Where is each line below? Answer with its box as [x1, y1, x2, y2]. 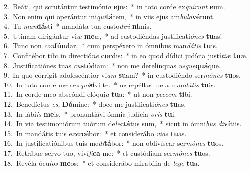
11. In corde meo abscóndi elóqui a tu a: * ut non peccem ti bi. [4, 89, 192, 99]
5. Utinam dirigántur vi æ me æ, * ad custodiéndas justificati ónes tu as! [4, 30, 222, 41]
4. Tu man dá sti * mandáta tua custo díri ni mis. [4, 21, 152, 31]
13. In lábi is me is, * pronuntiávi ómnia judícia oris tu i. [4, 108, 176, 119]
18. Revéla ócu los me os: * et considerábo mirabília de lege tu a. [4, 157, 200, 168]
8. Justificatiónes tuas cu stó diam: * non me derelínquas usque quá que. [4, 60, 221, 70]
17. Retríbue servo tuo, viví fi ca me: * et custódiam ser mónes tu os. [4, 147, 210, 158]
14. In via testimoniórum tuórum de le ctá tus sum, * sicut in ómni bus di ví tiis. [4, 118, 242, 129]
